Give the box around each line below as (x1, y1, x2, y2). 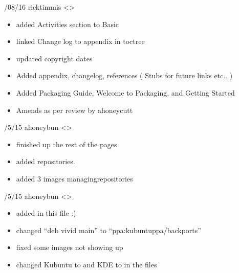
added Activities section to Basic (16, 18, 119, 29)
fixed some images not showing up (16, 242, 123, 253)
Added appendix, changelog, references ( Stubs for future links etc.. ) (16, 70, 233, 81)
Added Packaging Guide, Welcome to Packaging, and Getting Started (16, 87, 235, 98)
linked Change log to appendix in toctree (16, 36, 145, 47)
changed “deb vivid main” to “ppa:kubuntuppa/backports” (16, 224, 201, 235)
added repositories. (16, 156, 75, 167)
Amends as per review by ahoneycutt (16, 104, 133, 115)
